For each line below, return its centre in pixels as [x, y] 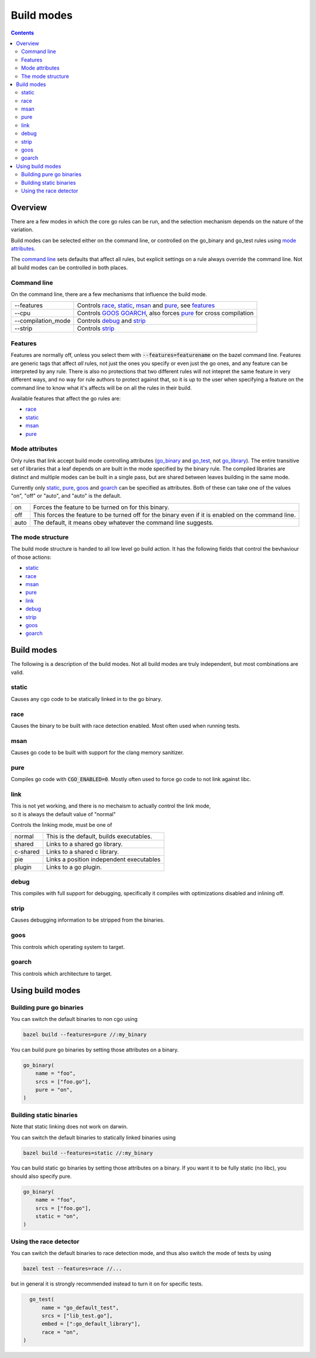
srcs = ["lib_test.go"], [78, 1316]
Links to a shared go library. [84, 844]
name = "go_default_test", [80, 1307]
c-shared [27, 851]
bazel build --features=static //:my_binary [88, 1153]
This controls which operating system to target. [68, 947]
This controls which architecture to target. [61, 974]
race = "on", [60, 1332]
